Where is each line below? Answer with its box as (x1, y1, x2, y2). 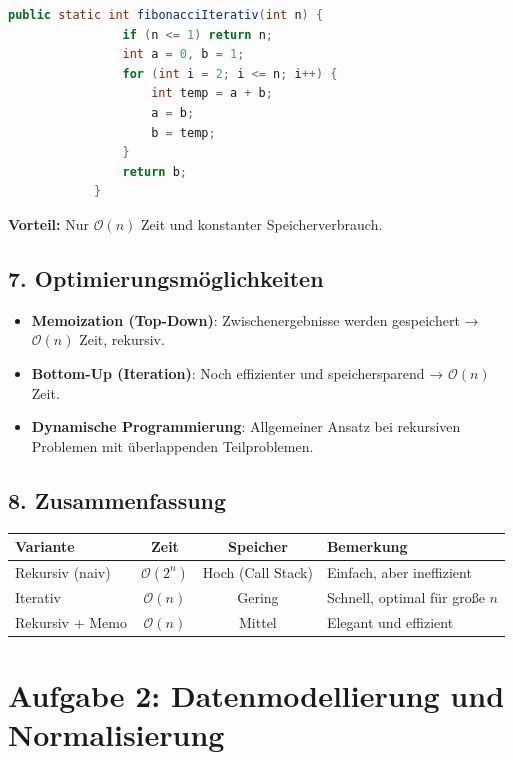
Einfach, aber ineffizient (326, 562, 472, 583)
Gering (237, 587, 279, 608)
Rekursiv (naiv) (15, 562, 111, 583)
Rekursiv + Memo (15, 611, 127, 632)
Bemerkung (326, 536, 408, 556)
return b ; (122, 164, 187, 179)
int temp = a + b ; (151, 86, 273, 101)
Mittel (239, 611, 277, 632)
